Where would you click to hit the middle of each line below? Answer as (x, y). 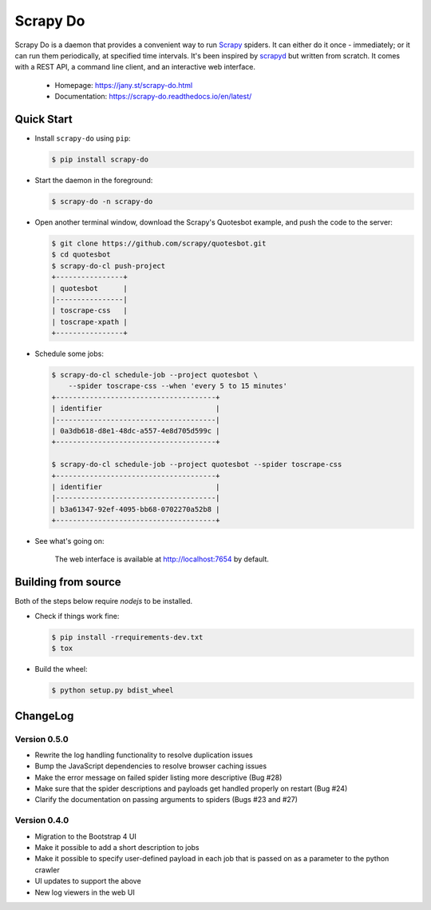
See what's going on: (69, 541)
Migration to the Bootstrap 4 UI (86, 836)
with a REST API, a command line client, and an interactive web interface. (135, 67)
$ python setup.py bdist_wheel (113, 690)
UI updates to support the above (88, 881)
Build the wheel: (61, 669)
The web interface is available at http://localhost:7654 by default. (162, 559)
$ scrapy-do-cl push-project (109, 265)
